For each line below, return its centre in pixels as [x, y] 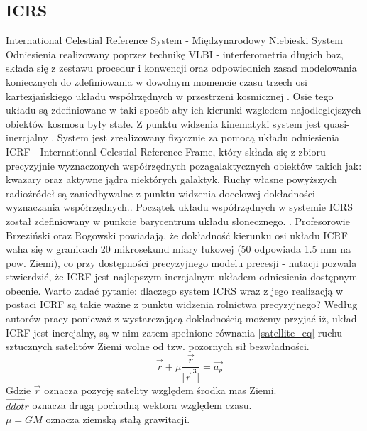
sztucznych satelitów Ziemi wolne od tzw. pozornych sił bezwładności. [158, 346]
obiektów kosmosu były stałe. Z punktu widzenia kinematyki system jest [163, 123]
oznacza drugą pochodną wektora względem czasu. [142, 405]
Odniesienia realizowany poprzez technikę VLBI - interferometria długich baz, [175, 54]
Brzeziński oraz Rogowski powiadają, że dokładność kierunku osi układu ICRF [177, 235]
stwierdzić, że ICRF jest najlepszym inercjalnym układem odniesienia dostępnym [182, 277]
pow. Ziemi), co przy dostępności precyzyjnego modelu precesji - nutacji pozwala [181, 262]
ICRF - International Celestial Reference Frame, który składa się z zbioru [166, 151]
